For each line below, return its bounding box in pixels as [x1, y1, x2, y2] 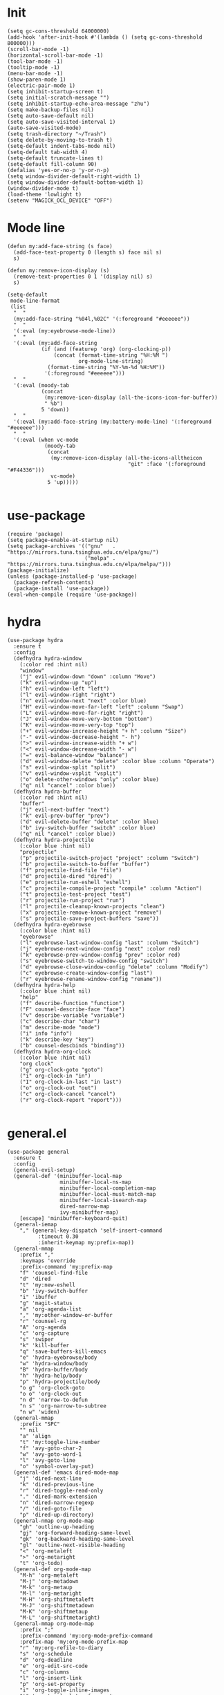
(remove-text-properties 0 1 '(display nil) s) [13, 273, 153, 280]
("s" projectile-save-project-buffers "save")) [19, 915, 159, 922]
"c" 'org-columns [19, 1668, 70, 1676]
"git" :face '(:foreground [127, 460, 206, 467]
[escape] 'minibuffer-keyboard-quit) [19, 1215, 129, 1221]
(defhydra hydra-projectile [13, 836, 95, 843]
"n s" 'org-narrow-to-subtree [19, 1402, 107, 1410]
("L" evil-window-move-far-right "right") [19, 709, 144, 716]
